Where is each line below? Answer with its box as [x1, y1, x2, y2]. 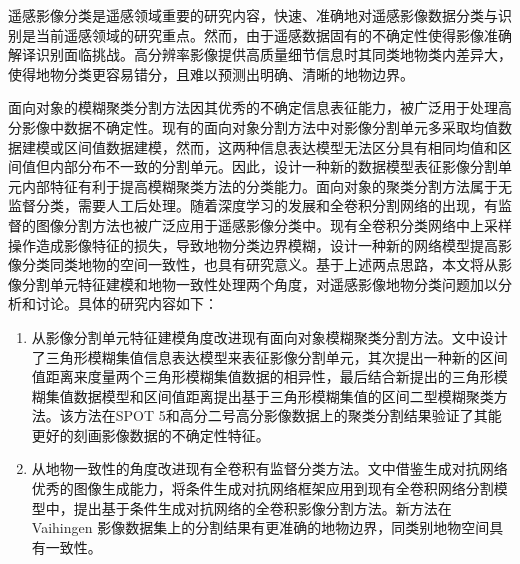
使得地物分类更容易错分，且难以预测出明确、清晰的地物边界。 [8, 63, 414, 84]
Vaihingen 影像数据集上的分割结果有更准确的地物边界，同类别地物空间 [31, 517, 490, 538]
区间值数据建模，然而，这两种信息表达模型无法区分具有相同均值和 [63, 136, 498, 157]
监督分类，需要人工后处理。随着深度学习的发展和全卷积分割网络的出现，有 [8, 195, 498, 216]
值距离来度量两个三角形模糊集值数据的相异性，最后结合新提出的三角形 [31, 366, 494, 387]
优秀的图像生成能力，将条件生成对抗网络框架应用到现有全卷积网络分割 [31, 478, 494, 499]
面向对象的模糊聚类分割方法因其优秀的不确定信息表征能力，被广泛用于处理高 [8, 97, 512, 118]
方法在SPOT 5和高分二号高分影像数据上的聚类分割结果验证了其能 [73, 405, 502, 426]
